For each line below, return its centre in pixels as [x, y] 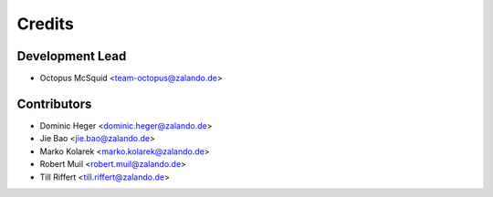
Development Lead [72, 56]
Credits [46, 24]
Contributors [54, 104]
